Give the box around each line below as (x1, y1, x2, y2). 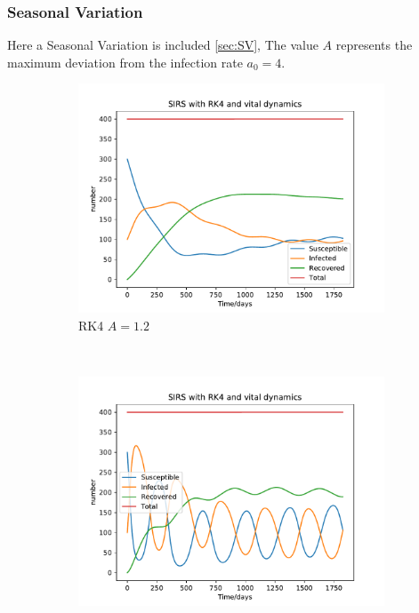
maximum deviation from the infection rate (7, 52, 243, 71)
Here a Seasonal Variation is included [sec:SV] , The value (7, 36, 318, 54)
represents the (335, 36, 413, 54)
